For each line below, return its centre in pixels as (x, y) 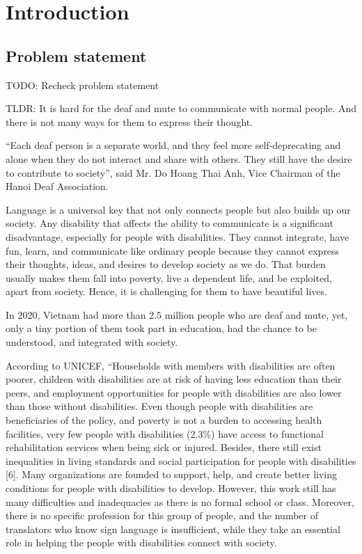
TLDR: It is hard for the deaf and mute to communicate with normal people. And (181, 108)
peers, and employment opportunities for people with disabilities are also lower (174, 392)
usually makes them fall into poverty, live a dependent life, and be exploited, (169, 277)
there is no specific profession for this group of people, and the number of (162, 515)
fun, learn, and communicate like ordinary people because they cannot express (173, 250)
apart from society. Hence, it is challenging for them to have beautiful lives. (166, 291)
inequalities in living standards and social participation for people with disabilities (181, 460)
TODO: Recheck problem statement (82, 85)
